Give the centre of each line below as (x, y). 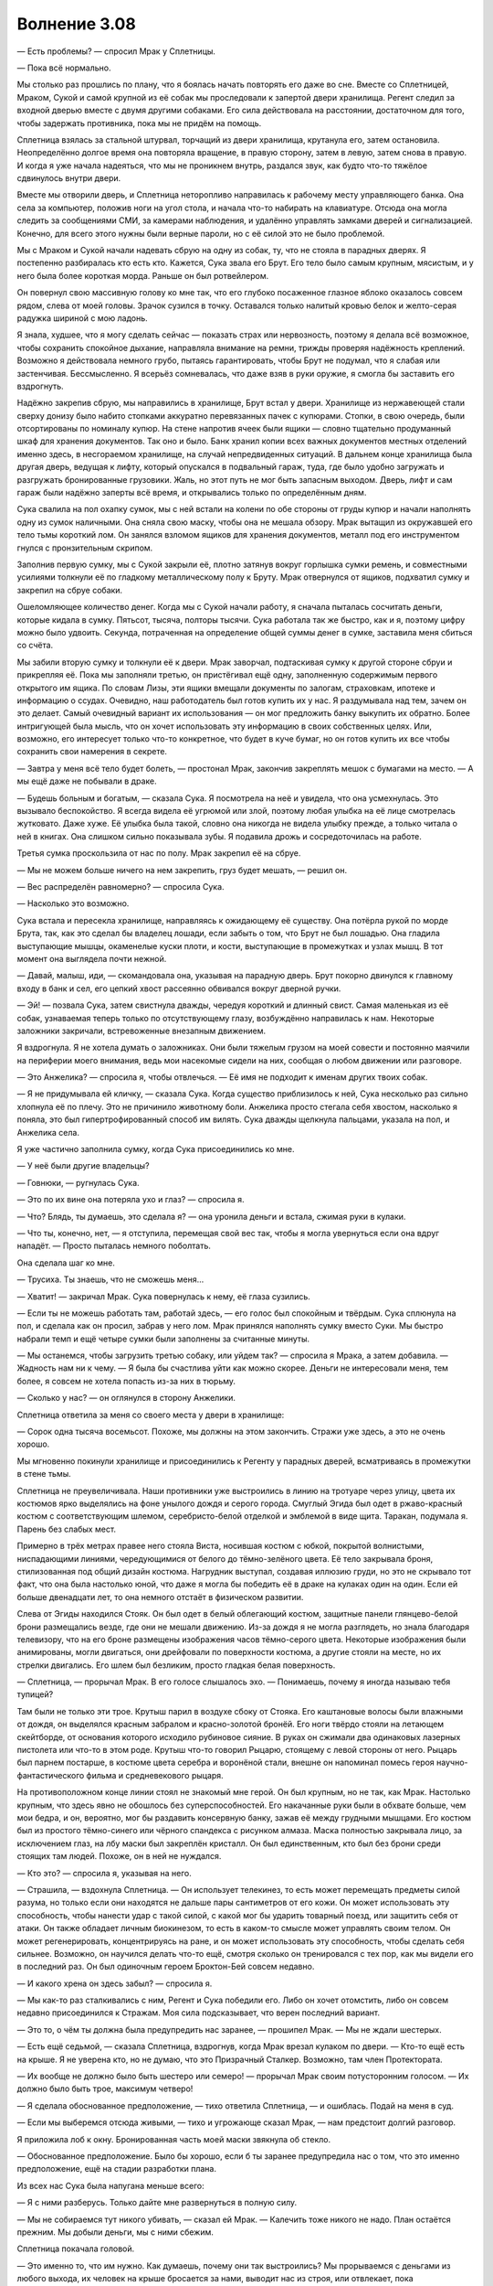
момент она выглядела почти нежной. (92, 958)
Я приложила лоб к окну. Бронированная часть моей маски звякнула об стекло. (174, 2139)
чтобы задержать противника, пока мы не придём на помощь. (139, 123)
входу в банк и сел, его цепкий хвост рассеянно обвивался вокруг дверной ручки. (179, 988)
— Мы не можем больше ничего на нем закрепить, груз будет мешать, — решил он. (182, 870)
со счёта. (35, 646)
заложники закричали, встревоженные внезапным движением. (142, 1031)
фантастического (51, 1775)
